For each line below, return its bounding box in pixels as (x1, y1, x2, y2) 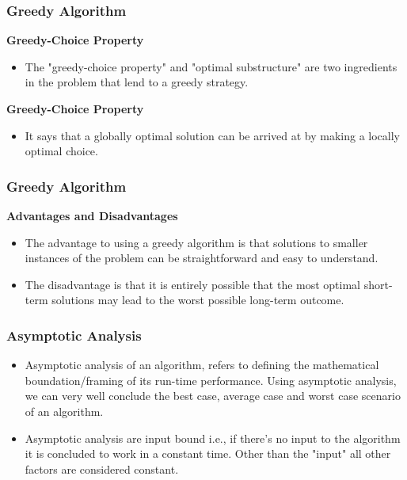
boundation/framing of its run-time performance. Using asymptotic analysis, (25, 371, 397, 388)
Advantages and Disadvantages (6, 208, 178, 223)
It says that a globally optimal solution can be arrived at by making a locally (25, 127, 401, 143)
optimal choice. (25, 143, 98, 159)
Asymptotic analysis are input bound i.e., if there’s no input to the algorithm (25, 429, 401, 446)
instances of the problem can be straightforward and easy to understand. (25, 250, 378, 266)
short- (363, 276, 393, 292)
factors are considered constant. (25, 460, 179, 477)
